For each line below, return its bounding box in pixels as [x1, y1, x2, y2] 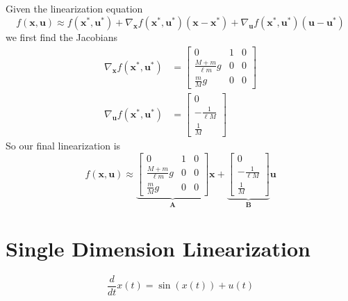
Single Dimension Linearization [6, 234, 310, 263]
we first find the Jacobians [6, 29, 117, 44]
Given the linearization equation [6, 1, 143, 16]
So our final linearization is [6, 138, 121, 153]
